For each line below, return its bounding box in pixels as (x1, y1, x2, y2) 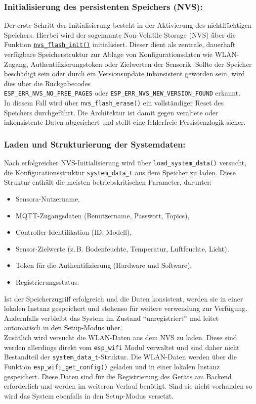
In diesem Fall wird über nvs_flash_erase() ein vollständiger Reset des (4, 98, 224, 108)
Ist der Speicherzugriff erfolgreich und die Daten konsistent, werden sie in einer (4, 293, 243, 303)
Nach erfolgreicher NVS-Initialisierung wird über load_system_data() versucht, (4, 157, 247, 168)
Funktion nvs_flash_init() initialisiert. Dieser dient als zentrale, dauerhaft (4, 39, 236, 50)
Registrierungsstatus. (15, 277, 79, 287)
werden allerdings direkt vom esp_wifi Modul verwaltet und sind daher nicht (4, 342, 240, 352)
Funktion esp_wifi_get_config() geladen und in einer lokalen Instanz (4, 361, 220, 371)
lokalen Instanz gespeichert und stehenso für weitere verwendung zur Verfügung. (4, 303, 248, 313)
